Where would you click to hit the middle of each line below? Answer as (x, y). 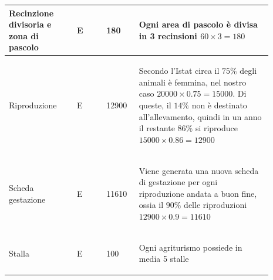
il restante (157, 128)
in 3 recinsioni (168, 35)
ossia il (151, 205)
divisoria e (30, 24)
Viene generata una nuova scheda (199, 170)
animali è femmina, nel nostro (193, 82)
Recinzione (31, 13)
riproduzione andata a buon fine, (198, 193)
